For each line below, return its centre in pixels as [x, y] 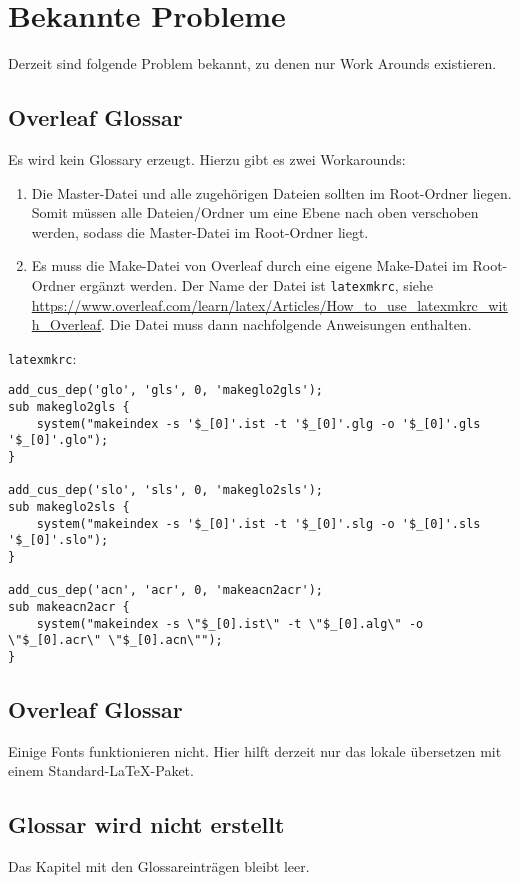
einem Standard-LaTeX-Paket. [101, 770]
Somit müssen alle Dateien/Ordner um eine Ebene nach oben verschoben [255, 212]
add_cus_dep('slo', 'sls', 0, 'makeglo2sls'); [165, 490]
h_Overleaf [66, 324]
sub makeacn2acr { [69, 606]
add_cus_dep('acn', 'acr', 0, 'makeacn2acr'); [165, 590]
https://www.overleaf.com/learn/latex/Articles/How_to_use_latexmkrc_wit [269, 304]
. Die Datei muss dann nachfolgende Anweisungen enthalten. [286, 324]
